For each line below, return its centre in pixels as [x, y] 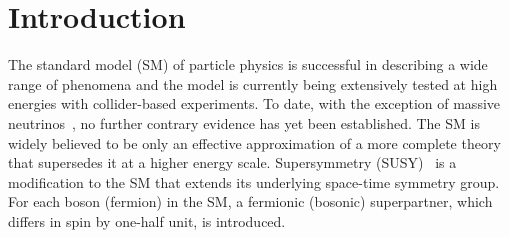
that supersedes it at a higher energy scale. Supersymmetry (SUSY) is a [232, 162]
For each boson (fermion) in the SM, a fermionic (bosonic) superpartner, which [250, 201]
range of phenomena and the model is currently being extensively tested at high [253, 83]
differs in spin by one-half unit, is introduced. [147, 220]
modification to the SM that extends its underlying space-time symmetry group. [254, 181]
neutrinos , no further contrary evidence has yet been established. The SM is [244, 122]
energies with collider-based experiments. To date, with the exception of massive [254, 103]
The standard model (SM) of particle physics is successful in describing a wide [248, 64]
